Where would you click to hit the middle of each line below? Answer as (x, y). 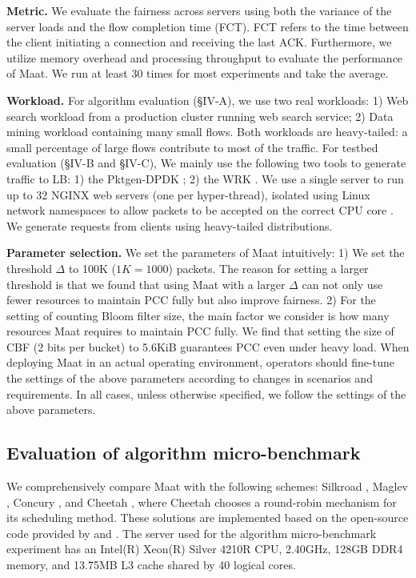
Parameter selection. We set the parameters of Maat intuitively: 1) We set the (206, 253)
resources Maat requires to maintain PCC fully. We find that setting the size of (200, 331)
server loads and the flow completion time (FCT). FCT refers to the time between (208, 26)
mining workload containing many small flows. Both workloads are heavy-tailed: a (207, 132)
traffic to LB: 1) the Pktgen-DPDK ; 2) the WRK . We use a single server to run (205, 178)
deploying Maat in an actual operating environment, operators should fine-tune (200, 362)
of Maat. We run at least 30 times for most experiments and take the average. (198, 73)
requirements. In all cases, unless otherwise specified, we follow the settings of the (206, 393)
